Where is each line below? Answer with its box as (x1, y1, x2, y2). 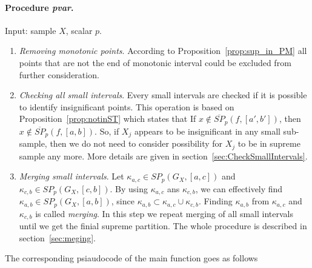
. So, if (95, 124, 119, 137)
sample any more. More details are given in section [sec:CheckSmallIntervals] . (19, 149, 308, 162)
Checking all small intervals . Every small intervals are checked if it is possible (19, 89, 307, 101)
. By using (110, 182, 148, 195)
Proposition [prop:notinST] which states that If (19, 112, 196, 125)
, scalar (65, 24, 93, 36)
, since (111, 195, 134, 207)
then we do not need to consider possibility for (50, 137, 223, 150)
